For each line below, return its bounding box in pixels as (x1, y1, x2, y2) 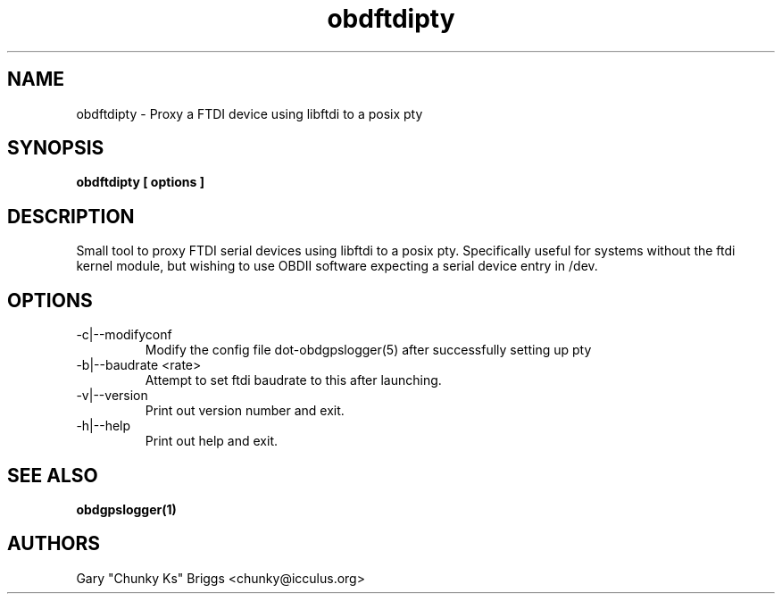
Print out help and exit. (145, 433, 278, 449)
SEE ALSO (7, 463, 98, 487)
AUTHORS (7, 532, 101, 555)
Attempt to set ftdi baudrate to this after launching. (145, 372, 442, 388)
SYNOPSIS (7, 137, 104, 160)
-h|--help (76, 418, 131, 434)
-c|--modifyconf (76, 327, 172, 343)
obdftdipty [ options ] (76, 174, 204, 190)
